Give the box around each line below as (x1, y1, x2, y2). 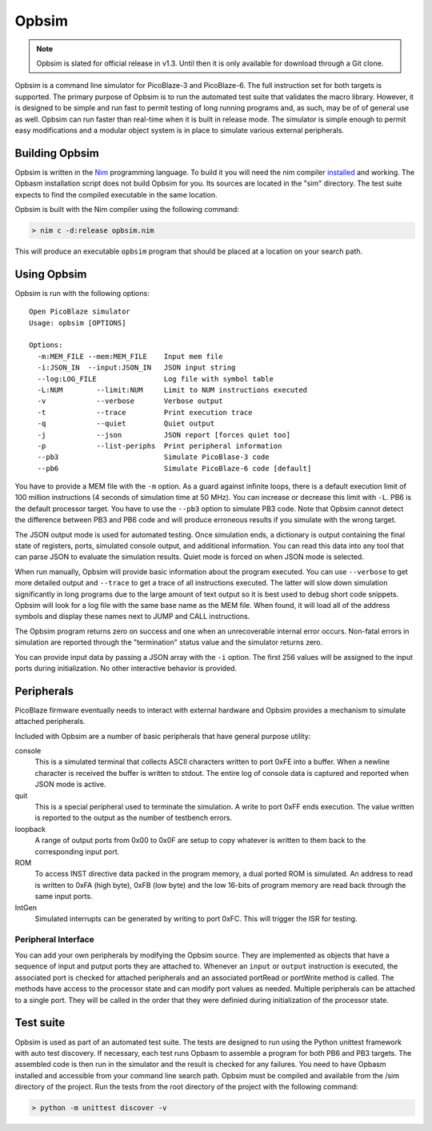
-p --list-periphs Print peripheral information (37, 441, 282, 450)
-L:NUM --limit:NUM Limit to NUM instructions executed (37, 385, 308, 394)
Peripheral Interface (14, 933, 95, 945)
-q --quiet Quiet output (37, 419, 215, 428)
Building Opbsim (14, 146, 99, 160)
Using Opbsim (14, 267, 87, 281)
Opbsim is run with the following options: (14, 288, 150, 298)
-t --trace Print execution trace (37, 408, 253, 417)
